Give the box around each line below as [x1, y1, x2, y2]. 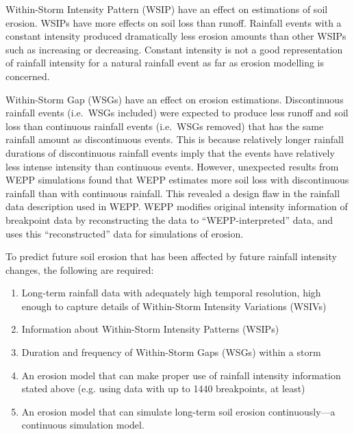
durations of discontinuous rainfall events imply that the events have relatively [5, 145, 335, 159]
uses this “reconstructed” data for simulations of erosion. [5, 226, 244, 240]
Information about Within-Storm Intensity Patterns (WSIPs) [21, 322, 279, 336]
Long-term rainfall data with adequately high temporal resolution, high [21, 285, 321, 300]
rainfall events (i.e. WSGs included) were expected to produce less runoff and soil [5, 105, 349, 120]
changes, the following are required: [5, 262, 154, 277]
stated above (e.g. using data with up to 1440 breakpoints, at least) [21, 381, 305, 396]
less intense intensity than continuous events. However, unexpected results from [5, 159, 339, 173]
